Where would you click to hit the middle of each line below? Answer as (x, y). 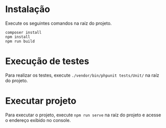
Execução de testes (47, 61)
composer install (23, 32)
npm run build (20, 41)
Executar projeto (41, 101)
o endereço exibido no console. (38, 120)
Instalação (28, 9)
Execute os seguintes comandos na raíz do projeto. (59, 23)
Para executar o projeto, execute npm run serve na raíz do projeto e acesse (83, 115)
